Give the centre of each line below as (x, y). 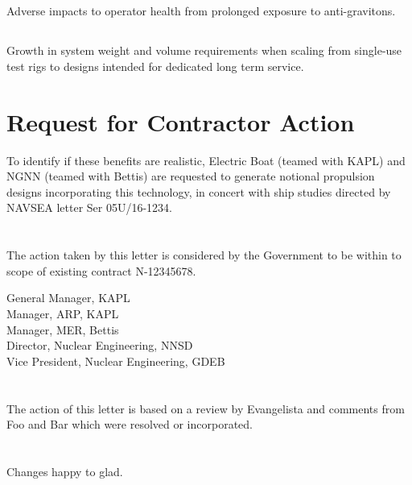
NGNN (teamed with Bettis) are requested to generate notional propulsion (191, 176)
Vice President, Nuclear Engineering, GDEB (116, 361)
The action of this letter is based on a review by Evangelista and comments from (206, 408)
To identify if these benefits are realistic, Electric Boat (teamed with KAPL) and (206, 160)
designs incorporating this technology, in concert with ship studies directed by (199, 191)
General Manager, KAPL (68, 298)
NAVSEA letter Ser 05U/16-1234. (89, 207)
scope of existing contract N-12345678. (101, 270)
